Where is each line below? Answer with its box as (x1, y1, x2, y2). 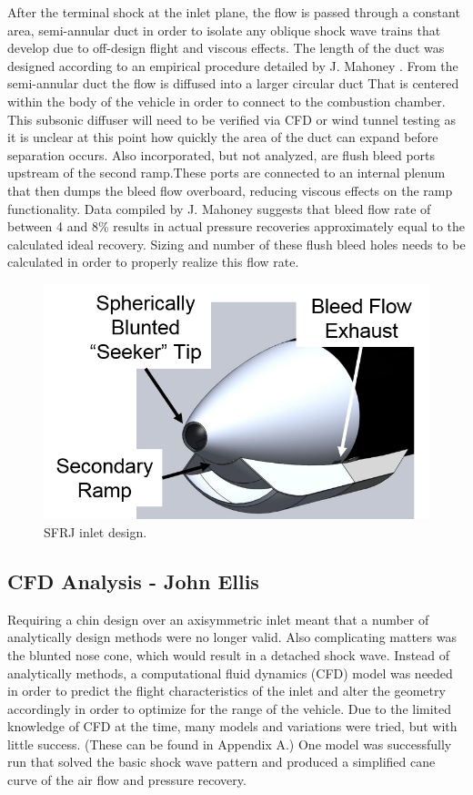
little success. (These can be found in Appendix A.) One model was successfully (7, 734, 452, 753)
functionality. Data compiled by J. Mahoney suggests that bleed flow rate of (7, 199, 431, 218)
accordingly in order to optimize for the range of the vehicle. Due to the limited (7, 698, 452, 718)
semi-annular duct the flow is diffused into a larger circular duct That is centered (7, 74, 459, 93)
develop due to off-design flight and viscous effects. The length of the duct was (7, 38, 445, 57)
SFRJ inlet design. (44, 522, 147, 541)
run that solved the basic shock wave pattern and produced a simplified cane (7, 752, 436, 771)
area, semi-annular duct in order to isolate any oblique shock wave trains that (7, 20, 441, 39)
